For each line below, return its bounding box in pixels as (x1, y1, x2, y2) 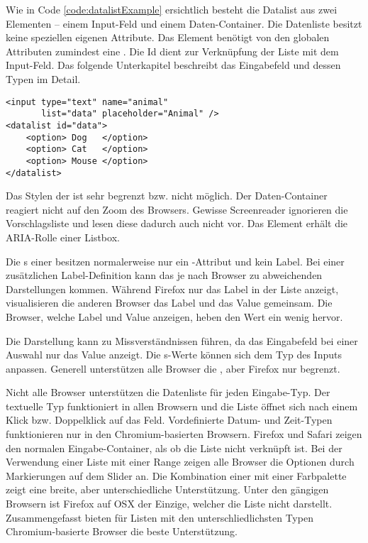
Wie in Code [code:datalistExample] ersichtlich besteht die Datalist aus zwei (6, 2, 338, 16)
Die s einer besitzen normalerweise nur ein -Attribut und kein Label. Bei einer (6, 253, 345, 268)
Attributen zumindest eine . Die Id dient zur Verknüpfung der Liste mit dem (6, 43, 339, 58)
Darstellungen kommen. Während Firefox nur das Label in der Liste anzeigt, (6, 281, 339, 296)
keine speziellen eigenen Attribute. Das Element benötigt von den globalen (6, 30, 330, 45)
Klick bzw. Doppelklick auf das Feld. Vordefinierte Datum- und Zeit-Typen (6, 412, 333, 427)
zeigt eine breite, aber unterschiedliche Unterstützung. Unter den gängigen (6, 482, 329, 497)
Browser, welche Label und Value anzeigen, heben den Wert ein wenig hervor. (6, 309, 343, 324)
